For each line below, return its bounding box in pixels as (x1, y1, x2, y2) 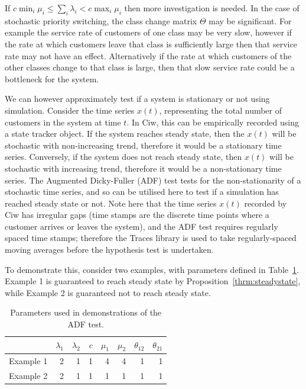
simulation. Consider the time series (5, 104, 135, 116)
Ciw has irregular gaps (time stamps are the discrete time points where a (5, 208, 269, 221)
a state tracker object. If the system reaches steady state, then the (5, 127, 245, 140)
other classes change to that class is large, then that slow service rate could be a (5, 61, 295, 73)
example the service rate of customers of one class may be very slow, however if (5, 26, 292, 38)
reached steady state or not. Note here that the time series (5, 197, 217, 209)
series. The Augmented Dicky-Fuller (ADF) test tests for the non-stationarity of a (5, 173, 301, 186)
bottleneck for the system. (5, 72, 99, 85)
